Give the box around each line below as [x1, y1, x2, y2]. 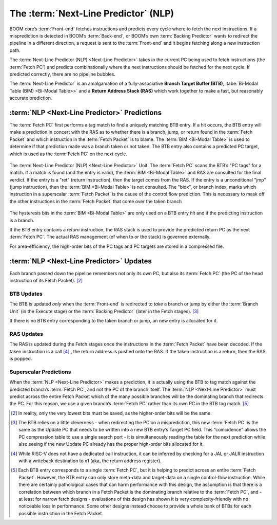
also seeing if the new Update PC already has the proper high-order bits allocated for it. [18, 441, 204, 447]
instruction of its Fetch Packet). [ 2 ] [9, 278, 83, 284]
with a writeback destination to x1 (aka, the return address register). [18, 458, 162, 464]
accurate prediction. [9, 95, 52, 101]
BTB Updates [9, 290, 43, 297]
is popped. [9, 355, 32, 361]
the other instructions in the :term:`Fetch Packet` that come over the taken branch [9, 198, 182, 204]
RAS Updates [9, 330, 44, 337]
